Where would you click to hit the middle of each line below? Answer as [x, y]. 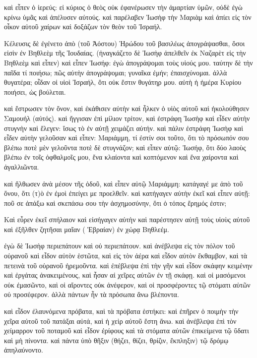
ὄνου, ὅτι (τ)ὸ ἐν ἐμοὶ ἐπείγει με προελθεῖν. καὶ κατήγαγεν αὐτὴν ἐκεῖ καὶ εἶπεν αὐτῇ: [127, 193]
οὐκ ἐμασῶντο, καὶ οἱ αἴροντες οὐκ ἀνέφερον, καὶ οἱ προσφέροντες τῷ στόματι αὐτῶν [127, 284]
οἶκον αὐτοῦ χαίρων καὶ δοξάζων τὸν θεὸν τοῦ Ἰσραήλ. [83, 27]
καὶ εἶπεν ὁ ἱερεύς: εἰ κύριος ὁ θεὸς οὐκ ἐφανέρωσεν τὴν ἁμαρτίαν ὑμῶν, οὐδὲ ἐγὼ [123, 7]
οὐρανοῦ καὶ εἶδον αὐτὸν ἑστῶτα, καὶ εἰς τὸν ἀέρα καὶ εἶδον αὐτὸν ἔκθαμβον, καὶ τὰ [126, 256]
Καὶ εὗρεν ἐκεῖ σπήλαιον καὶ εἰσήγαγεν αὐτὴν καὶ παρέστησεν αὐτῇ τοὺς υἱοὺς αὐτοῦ [127, 219]
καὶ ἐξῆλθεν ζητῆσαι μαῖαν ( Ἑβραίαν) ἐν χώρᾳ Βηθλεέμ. [87, 229]
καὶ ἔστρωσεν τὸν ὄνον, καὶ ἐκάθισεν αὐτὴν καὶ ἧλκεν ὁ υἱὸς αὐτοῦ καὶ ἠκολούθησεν [127, 108]
